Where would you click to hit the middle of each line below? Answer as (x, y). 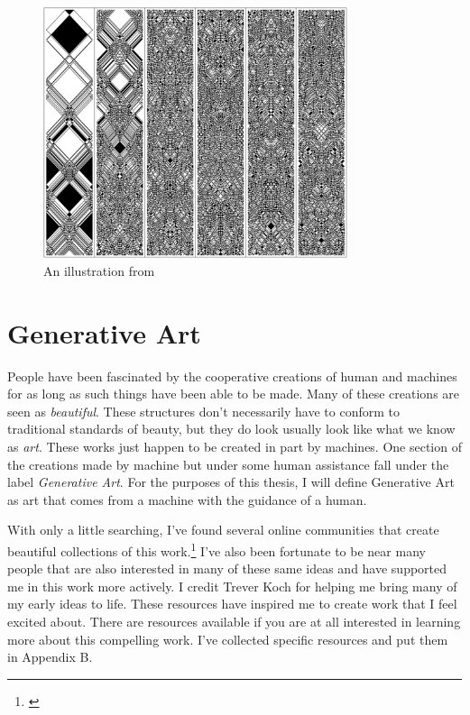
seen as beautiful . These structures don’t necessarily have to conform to (203, 411)
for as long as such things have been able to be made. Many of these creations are (234, 394)
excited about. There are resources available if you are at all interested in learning (234, 622)
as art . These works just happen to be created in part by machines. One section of (235, 447)
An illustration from (99, 270)
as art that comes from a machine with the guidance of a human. (187, 499)
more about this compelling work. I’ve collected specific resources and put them (228, 639)
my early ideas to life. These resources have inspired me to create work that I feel (232, 604)
